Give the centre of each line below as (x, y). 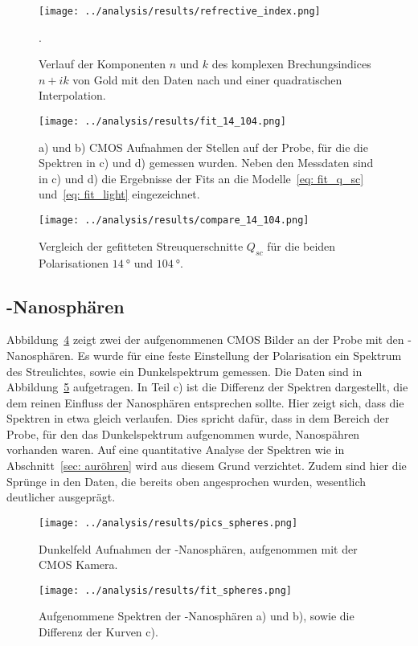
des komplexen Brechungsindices (291, 64)
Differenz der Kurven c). (98, 631)
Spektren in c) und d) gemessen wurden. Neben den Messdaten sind (206, 163)
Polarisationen (74, 262)
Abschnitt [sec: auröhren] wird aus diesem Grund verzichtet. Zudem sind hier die (207, 466)
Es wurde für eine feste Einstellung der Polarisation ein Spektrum (240, 355)
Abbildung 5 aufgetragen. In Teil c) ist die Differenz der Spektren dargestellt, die (207, 387)
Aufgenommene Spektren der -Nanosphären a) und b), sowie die (197, 616)
